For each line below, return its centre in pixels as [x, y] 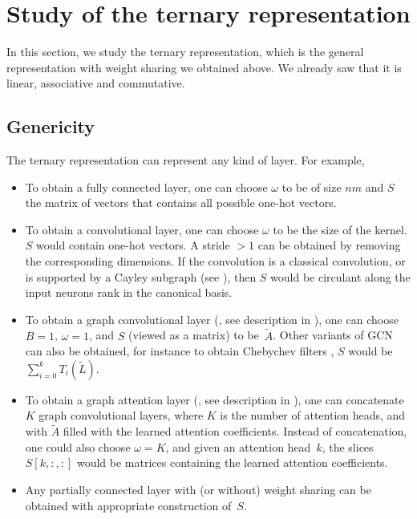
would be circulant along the [340, 276]
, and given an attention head [238, 446]
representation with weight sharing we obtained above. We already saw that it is [204, 67]
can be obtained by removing [329, 245]
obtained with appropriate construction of [128, 505]
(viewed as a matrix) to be [194, 335]
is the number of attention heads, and [313, 415]
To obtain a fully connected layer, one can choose [146, 187]
